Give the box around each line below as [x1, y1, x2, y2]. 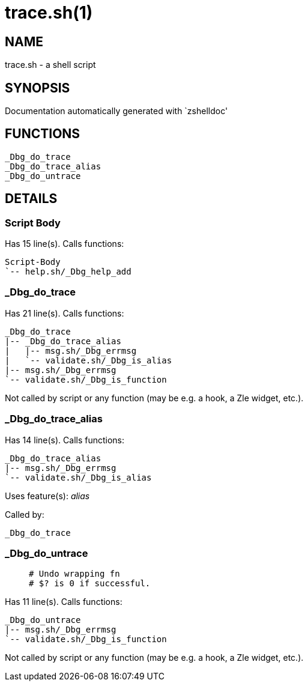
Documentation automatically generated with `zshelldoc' [5, 106, 228, 117]
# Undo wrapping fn [29, 569, 120, 579]
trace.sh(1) [5, 2, 93, 23]
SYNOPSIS [5, 80, 70, 96]
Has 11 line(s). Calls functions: [5, 596, 122, 607]
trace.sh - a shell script [5, 59, 96, 70]
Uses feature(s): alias [5, 490, 90, 501]
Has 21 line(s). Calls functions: [5, 308, 124, 318]
